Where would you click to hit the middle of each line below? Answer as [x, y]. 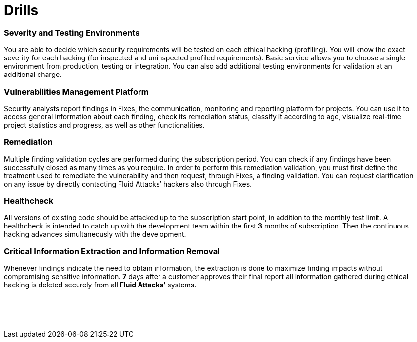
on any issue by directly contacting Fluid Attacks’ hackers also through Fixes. [128, 184]
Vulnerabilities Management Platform [76, 91]
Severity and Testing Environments [72, 32]
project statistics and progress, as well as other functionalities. [104, 125]
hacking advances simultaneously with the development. [95, 234]
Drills [21, 10]
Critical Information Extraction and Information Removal [112, 251]
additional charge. [33, 75]
